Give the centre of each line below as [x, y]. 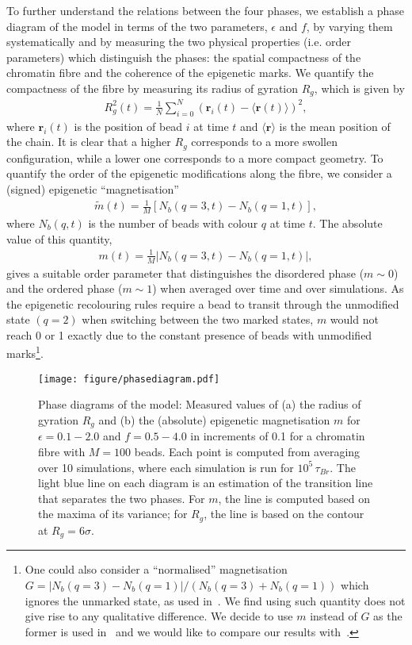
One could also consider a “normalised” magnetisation [156, 569]
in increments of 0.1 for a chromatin [278, 436]
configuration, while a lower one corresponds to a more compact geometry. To [195, 157]
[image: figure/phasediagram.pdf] [129, 379]
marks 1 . [25, 352]
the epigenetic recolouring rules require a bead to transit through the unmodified [203, 303]
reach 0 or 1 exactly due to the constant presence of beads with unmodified [189, 334]
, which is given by [359, 88]
